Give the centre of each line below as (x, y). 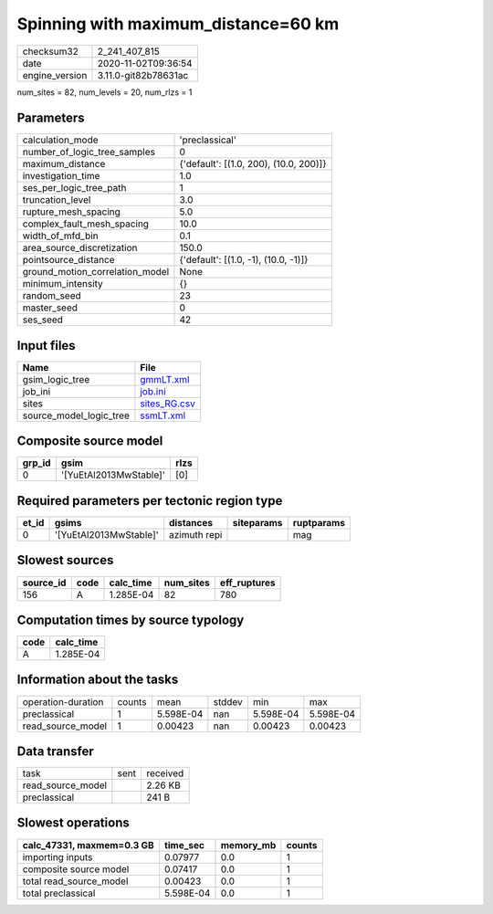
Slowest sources (65, 560)
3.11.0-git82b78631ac (143, 75)
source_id (44, 583)
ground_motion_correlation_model (96, 272)
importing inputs (58, 856)
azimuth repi (196, 535)
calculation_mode (61, 140)
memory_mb (248, 845)
